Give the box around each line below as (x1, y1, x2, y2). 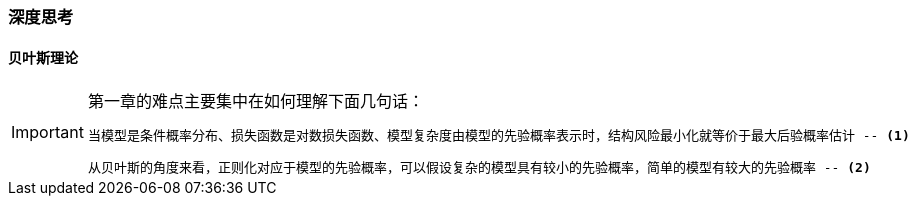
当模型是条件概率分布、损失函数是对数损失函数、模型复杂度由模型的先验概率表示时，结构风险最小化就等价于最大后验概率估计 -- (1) (87, 128, 910, 144)
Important (11, 122, 84, 143)
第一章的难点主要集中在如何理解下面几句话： (87, 91, 424, 112)
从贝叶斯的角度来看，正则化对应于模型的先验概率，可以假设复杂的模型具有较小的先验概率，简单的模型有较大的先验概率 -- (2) (87, 160, 871, 176)
